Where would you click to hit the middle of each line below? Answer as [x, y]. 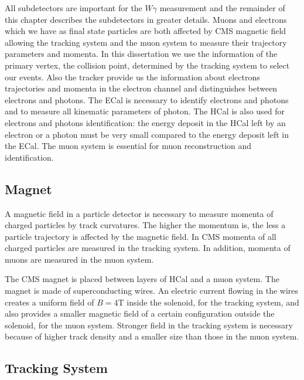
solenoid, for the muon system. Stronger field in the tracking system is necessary [149, 325]
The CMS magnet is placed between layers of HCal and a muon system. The [142, 279]
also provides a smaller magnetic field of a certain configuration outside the [140, 313]
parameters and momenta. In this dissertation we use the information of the [141, 54]
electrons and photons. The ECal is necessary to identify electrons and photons [147, 99]
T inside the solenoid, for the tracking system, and [209, 302]
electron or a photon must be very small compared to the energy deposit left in [147, 134]
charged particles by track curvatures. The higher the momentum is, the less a [145, 225]
